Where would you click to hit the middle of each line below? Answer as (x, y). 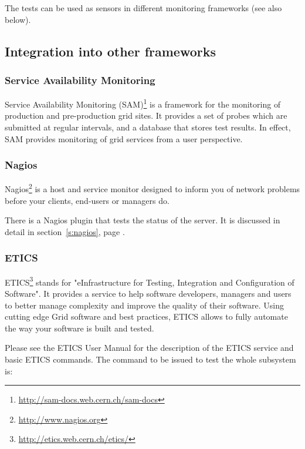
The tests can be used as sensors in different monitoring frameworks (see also (143, 8)
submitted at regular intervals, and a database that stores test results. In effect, (148, 127)
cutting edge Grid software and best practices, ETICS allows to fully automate (146, 316)
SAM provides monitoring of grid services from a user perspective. (124, 138)
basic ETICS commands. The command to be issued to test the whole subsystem (150, 359)
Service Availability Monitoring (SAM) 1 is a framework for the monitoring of (143, 103)
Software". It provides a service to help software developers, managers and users (148, 293)
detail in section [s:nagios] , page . (65, 231)
